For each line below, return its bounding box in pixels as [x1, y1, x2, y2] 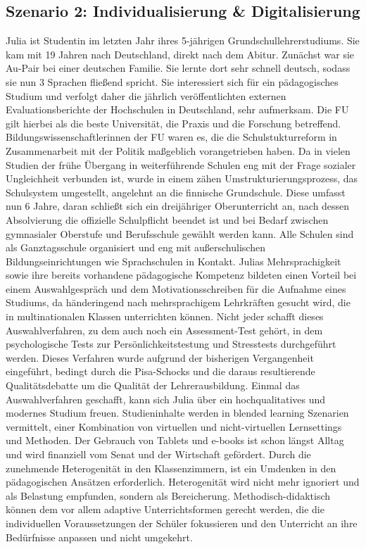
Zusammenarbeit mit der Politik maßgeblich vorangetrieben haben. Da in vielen [6, 143, 351, 158]
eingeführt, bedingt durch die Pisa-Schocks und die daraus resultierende [6, 364, 315, 379]
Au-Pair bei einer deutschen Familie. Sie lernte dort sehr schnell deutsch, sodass [6, 61, 351, 75]
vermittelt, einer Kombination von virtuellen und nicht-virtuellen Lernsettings [6, 419, 342, 434]
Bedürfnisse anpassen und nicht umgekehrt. [6, 529, 193, 544]
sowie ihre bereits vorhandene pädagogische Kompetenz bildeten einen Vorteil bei [6, 267, 357, 282]
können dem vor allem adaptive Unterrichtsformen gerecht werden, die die [6, 502, 324, 517]
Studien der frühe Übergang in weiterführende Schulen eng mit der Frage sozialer [6, 157, 356, 172]
